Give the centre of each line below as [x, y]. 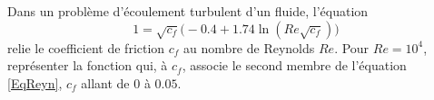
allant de [105, 82]
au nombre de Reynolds [249, 47]
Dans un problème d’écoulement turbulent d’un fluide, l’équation [188, 11]
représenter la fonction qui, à [88, 65]
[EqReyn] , [35, 82]
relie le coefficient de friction [86, 47]
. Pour [352, 47]
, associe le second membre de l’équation [294, 65]
